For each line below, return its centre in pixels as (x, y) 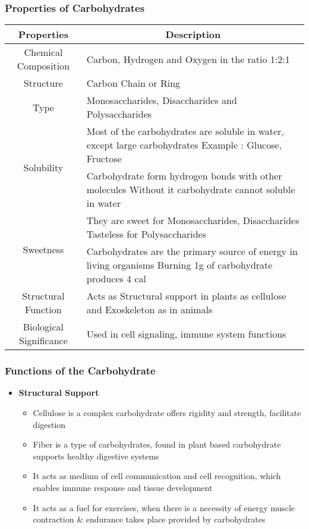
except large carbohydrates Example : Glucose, (184, 145)
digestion (49, 424)
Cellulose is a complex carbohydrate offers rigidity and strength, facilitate (167, 413)
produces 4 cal (116, 279)
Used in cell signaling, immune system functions (186, 333)
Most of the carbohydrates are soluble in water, (185, 131)
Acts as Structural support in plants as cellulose (186, 296)
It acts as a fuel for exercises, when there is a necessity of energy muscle (164, 507)
